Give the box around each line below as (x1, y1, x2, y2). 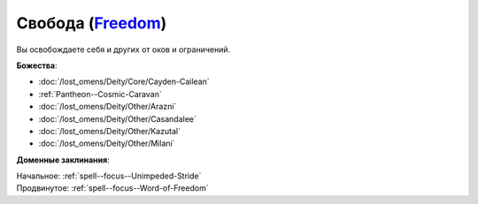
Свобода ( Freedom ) (16, 13, 167, 33)
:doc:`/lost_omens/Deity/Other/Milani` (38, 138, 175, 149)
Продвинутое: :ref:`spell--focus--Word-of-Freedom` (16, 183, 209, 193)
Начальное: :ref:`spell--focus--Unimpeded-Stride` (16, 170, 202, 181)
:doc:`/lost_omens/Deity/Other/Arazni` (38, 102, 177, 112)
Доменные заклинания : (16, 155, 110, 165)
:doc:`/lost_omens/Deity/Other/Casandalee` (38, 113, 197, 124)
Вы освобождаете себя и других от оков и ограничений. (16, 44, 231, 55)
